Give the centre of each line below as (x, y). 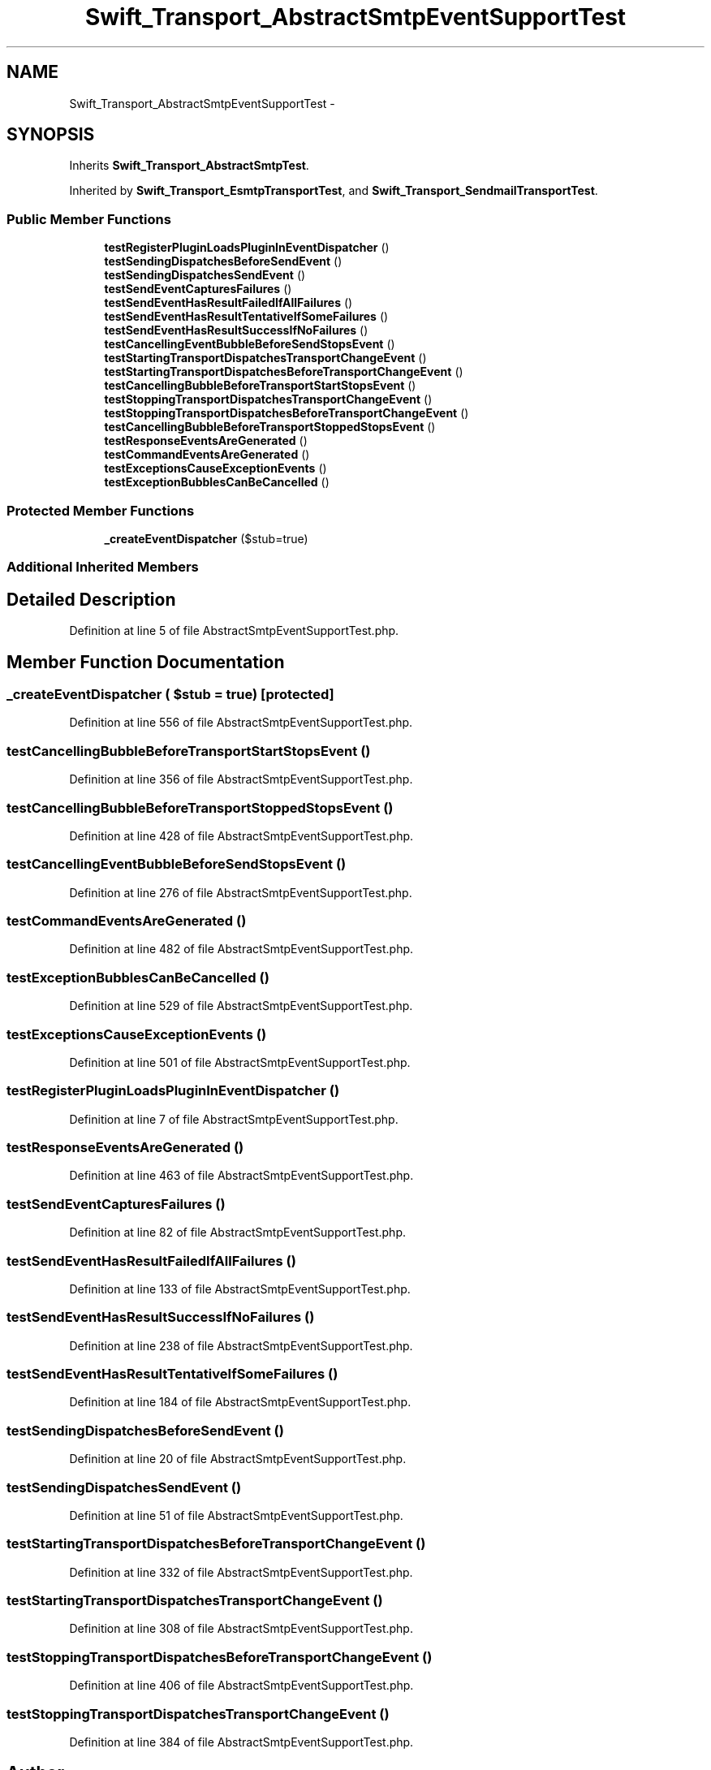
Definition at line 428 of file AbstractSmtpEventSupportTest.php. (241, 835)
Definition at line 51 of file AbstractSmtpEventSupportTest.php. (236, 1515)
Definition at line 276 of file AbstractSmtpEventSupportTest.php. (241, 892)
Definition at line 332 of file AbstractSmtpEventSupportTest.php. (241, 1572)
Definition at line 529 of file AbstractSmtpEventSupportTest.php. (241, 1006)
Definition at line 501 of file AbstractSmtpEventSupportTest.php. (240, 1062)
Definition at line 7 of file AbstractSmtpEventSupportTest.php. (234, 1119)
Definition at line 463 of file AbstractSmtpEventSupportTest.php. (241, 1176)
